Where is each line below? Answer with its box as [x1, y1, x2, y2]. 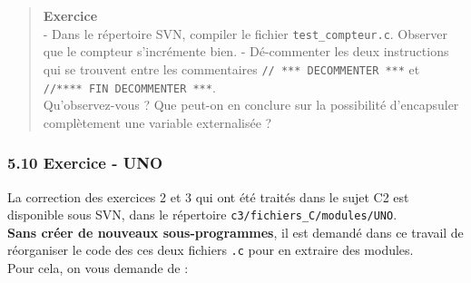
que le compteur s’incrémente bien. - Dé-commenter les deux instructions [43, 42, 449, 61]
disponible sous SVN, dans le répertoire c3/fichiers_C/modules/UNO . [7, 205, 397, 224]
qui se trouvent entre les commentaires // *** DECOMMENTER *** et [43, 59, 420, 78]
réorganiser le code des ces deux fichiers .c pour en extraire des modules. [7, 240, 414, 259]
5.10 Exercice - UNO [7, 151, 163, 174]
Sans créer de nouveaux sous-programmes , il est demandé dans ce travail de [7, 222, 464, 241]
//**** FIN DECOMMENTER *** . [43, 77, 216, 96]
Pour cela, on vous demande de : [7, 259, 189, 278]
